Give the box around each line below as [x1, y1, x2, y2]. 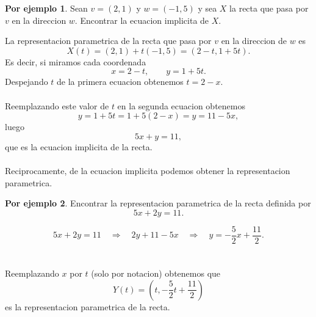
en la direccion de [221, 34, 287, 47]
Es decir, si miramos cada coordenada [5, 55, 146, 68]
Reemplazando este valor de [5, 99, 109, 112]
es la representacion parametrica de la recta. [5, 300, 170, 313]
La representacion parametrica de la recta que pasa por [5, 34, 212, 47]
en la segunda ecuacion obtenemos [117, 99, 245, 112]
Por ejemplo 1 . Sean [5, 2, 88, 14]
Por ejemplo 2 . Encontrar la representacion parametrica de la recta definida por [5, 197, 311, 210]
